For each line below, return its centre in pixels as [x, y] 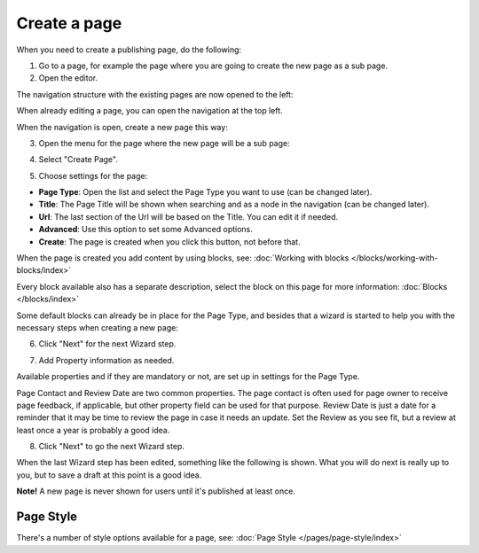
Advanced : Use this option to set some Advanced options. [145, 230]
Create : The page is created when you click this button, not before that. [169, 241]
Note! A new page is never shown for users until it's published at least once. [156, 491]
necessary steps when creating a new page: [98, 327]
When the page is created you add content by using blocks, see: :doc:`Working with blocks [183, 258]
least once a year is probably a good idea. [93, 430]
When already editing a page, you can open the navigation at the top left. [149, 111]
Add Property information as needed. [106, 360]
